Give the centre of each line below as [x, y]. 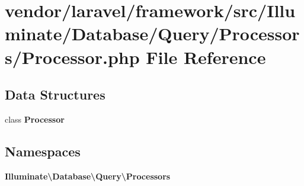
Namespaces [43, 151]
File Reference [206, 57]
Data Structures [55, 94]
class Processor [35, 119]
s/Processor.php [72, 57]
